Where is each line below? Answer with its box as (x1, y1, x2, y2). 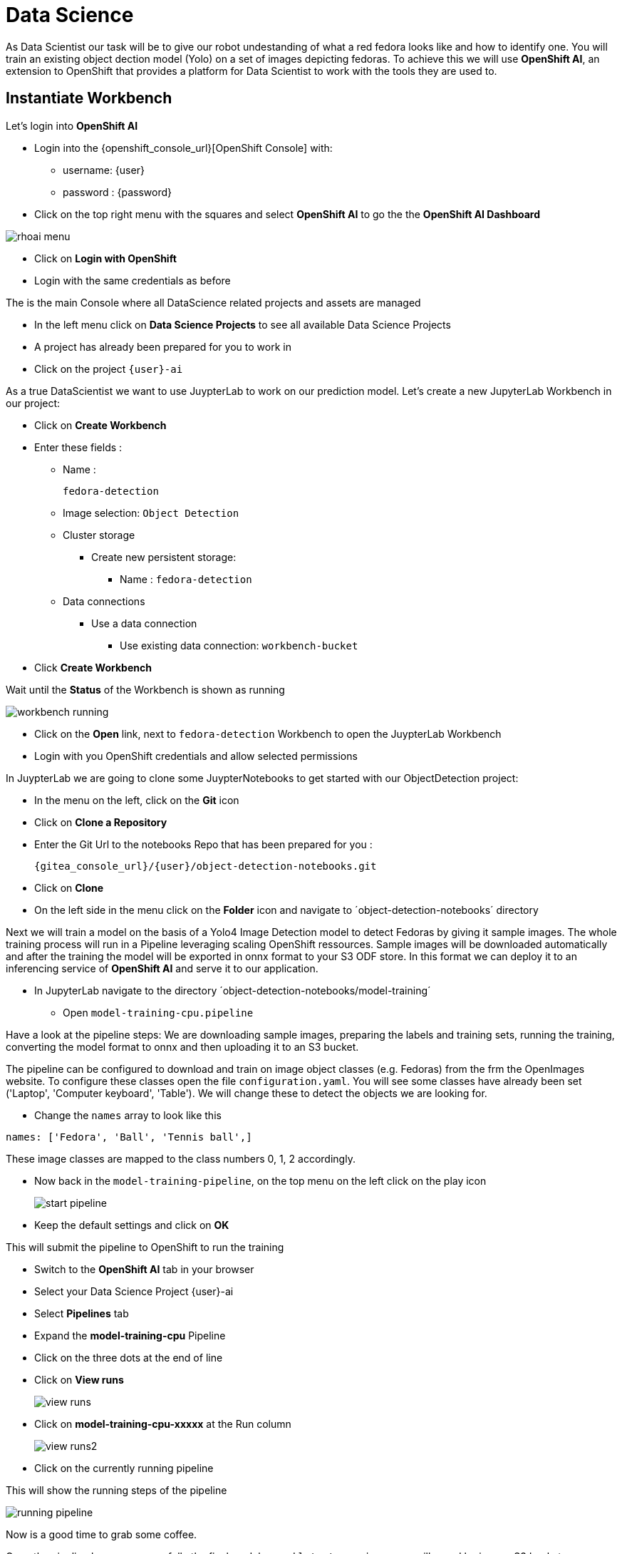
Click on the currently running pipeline (34, 1461, 214, 1474)
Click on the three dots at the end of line (34, 1351, 223, 1364)
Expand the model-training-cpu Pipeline (34, 1329, 226, 1342)
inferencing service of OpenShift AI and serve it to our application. (6, 962, 318, 974)
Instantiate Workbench (6, 89, 172, 108)
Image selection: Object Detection (63, 506, 239, 519)
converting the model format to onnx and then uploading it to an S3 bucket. (6, 1040, 359, 1053)
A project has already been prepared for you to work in (34, 340, 291, 353)
